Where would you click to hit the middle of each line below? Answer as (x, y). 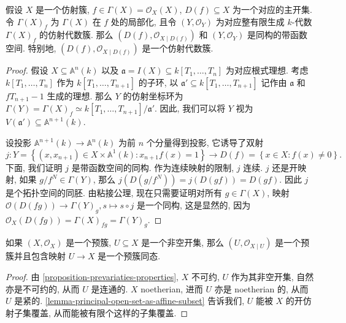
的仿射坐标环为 (153, 95)
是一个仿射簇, (62, 9)
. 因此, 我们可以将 (190, 108)
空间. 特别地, (31, 48)
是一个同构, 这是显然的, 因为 (194, 204)
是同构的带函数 (277, 35)
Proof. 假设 (27, 70)
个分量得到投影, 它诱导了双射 (205, 142)
